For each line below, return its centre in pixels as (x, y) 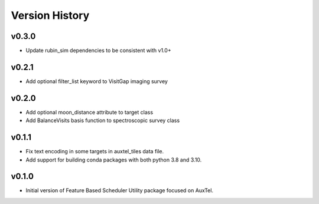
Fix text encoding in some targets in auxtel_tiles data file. (95, 152)
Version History (50, 15)
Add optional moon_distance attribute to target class (89, 112)
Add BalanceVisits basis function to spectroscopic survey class (103, 120)
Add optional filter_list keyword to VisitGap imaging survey (97, 81)
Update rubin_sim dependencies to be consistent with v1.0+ (98, 51)
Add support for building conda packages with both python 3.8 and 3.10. (114, 160)
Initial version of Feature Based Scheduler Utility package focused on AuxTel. (120, 190)
